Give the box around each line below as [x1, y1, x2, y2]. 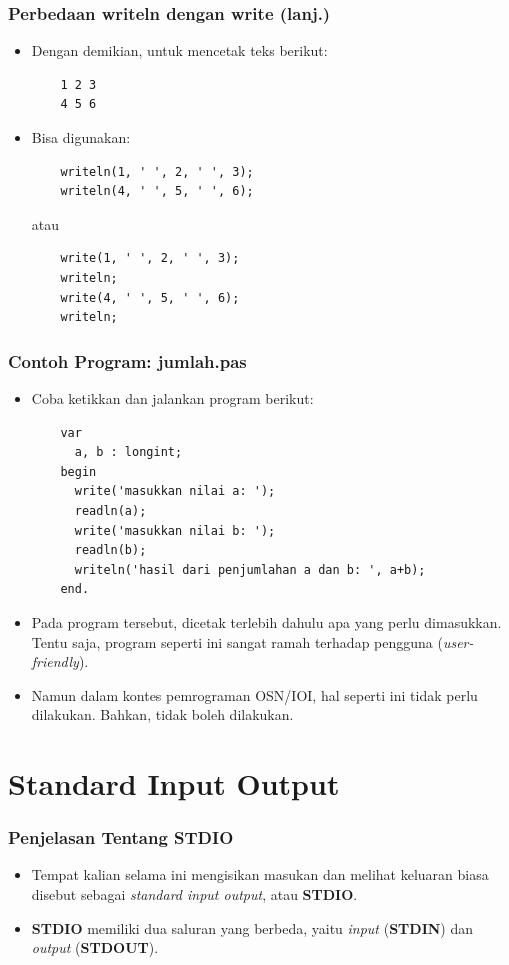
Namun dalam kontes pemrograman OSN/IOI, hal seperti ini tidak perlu [31, 684, 478, 705]
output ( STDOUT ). [31, 937, 159, 958]
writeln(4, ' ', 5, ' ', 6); [60, 184, 254, 199]
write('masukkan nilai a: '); [74, 484, 276, 499]
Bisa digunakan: [31, 127, 131, 147]
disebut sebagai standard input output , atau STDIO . [31, 884, 358, 905]
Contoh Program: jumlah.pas [8, 348, 247, 373]
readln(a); [74, 503, 147, 518]
